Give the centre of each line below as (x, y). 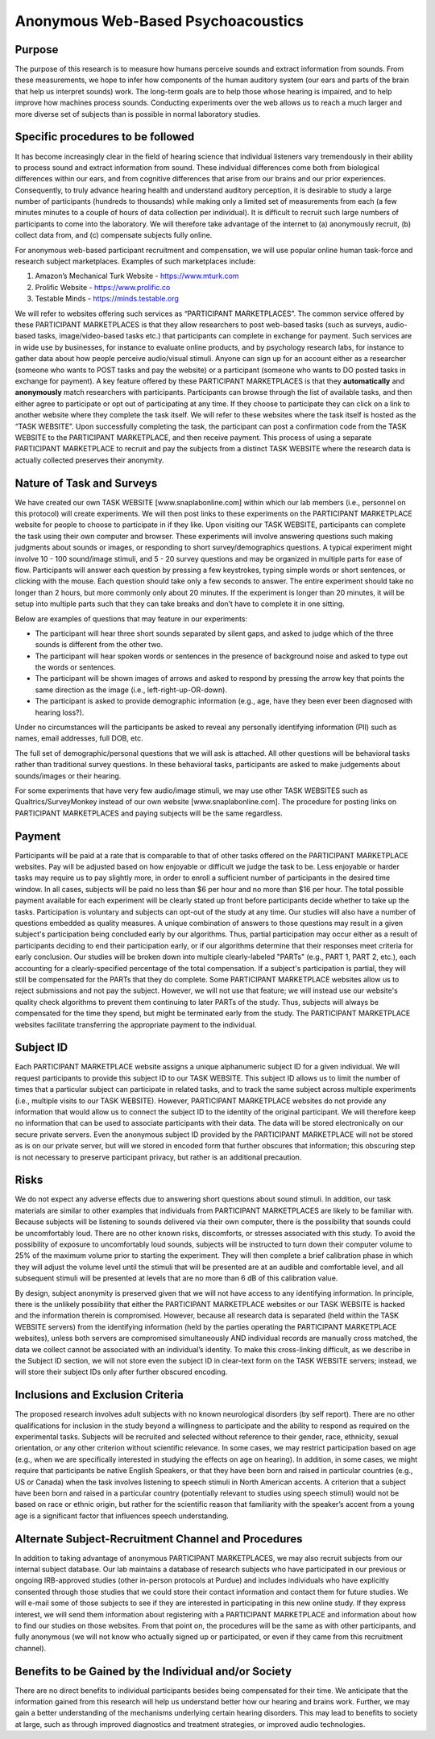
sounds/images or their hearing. (68, 776)
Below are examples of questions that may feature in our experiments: (131, 618)
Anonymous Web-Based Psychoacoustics (159, 21)
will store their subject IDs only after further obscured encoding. (121, 1372)
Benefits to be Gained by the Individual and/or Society (153, 1671)
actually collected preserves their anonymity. (89, 460)
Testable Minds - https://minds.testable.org (107, 299)
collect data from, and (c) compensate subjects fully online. (114, 235)
